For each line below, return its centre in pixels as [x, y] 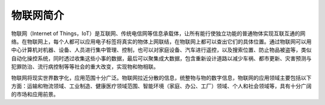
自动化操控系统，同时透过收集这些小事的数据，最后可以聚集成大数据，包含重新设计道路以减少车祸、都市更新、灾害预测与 [161, 58]
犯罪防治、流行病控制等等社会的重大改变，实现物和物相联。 [85, 67]
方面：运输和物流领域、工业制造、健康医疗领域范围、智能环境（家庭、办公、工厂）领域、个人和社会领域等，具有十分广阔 [161, 86]
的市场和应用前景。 [35, 94]
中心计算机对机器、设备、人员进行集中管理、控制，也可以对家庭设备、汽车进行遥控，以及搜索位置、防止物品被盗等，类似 [161, 50]
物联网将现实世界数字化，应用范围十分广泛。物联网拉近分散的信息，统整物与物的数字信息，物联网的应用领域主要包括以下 [161, 78]
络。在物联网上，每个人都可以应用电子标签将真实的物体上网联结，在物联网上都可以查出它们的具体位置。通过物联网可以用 [161, 41]
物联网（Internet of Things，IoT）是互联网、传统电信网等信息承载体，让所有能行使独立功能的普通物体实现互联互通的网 [158, 33]
